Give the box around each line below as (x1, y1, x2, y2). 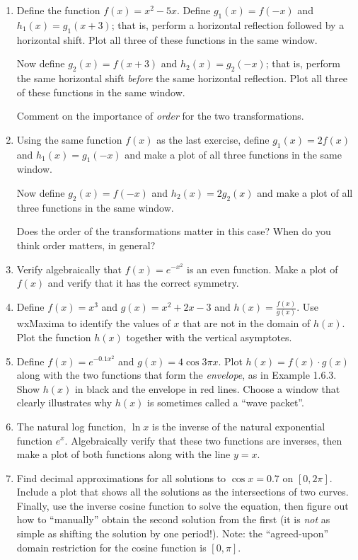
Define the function (16, 3, 100, 17)
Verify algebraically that (16, 261, 122, 276)
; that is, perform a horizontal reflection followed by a (111, 17, 345, 32)
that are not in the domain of (183, 316, 311, 331)
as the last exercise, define (156, 132, 270, 147)
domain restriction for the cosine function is (16, 539, 207, 554)
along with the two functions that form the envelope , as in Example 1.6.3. (16, 367, 337, 382)
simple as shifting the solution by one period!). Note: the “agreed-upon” (16, 526, 329, 541)
